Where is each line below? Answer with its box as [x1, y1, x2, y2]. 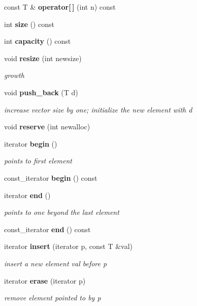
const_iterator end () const [4, 224, 91, 234]
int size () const [4, 18, 54, 29]
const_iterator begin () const [4, 172, 97, 183]
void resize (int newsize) [4, 52, 82, 63]
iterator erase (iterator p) [4, 275, 86, 286]
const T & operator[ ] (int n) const [4, 2, 116, 12]
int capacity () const [4, 36, 71, 46]
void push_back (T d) [4, 87, 78, 97]
